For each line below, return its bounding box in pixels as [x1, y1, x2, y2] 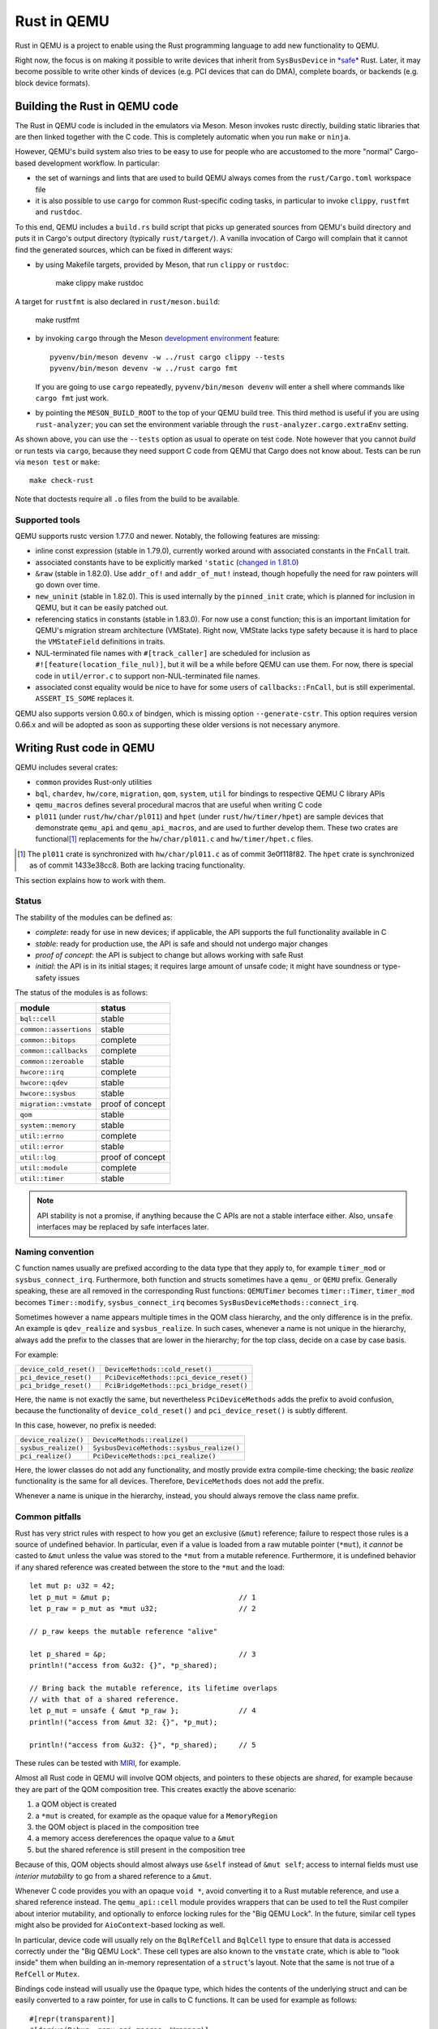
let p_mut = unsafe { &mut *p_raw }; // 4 [29, 1706, 256, 1716]
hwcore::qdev [19, 1078, 68, 1087]
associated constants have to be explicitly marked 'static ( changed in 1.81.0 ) [35, 557, 299, 567]
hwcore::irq [19, 1067, 64, 1076]
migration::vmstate [19, 1100, 92, 1108]
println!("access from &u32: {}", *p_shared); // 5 [29, 1740, 256, 1749]
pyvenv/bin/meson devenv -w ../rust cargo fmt [49, 364, 238, 373]
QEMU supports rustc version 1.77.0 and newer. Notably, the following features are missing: [15, 531, 320, 541]
